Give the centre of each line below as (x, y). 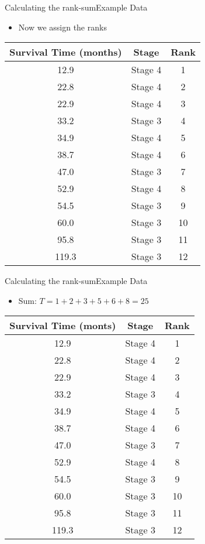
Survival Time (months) (66, 52)
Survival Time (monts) (63, 326)
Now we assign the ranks (62, 27)
